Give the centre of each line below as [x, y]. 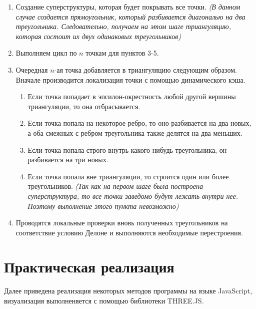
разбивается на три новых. [68, 160]
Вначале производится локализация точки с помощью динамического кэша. [130, 79]
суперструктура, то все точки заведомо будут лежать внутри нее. [133, 196]
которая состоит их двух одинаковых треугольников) [98, 36]
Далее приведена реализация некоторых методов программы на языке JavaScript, [128, 291]
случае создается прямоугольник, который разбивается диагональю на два [130, 16]
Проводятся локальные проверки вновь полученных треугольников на [122, 223]
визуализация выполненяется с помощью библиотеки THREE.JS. [104, 300]
